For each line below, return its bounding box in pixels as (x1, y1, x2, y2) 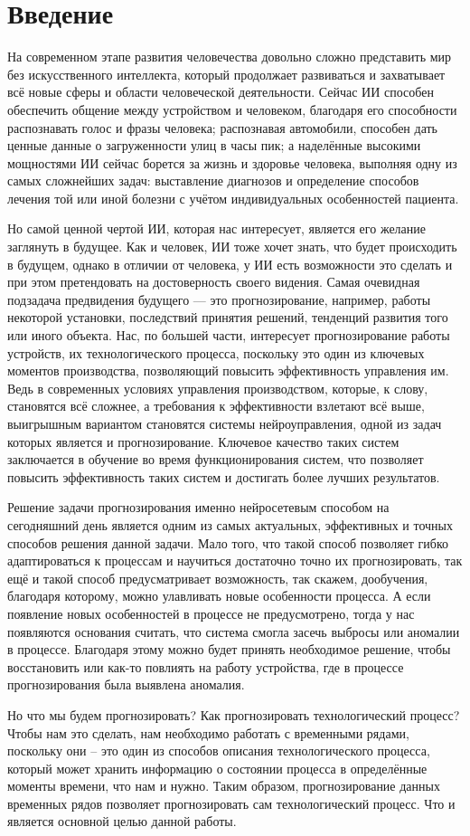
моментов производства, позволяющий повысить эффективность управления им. (7, 361, 449, 380)
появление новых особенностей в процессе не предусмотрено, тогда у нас (7, 603, 415, 622)
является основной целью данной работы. (7, 812, 237, 831)
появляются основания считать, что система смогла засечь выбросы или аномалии (7, 622, 460, 641)
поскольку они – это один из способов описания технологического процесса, (7, 741, 430, 760)
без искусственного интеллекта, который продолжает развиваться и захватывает (7, 64, 446, 83)
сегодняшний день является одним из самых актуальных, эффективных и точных (7, 515, 453, 534)
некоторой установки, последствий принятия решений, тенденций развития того (7, 308, 448, 327)
